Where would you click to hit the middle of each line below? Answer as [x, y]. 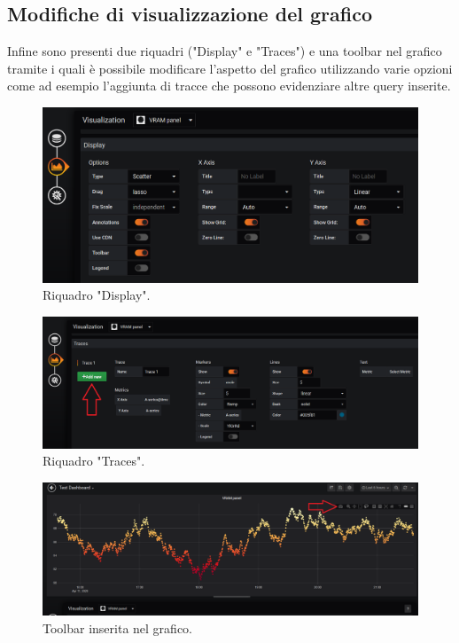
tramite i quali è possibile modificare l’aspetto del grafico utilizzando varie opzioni [230, 68]
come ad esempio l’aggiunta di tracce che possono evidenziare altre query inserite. [229, 86]
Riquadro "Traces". [94, 461]
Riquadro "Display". [97, 295]
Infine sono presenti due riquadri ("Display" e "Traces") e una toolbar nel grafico [225, 51]
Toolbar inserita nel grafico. [117, 628]
